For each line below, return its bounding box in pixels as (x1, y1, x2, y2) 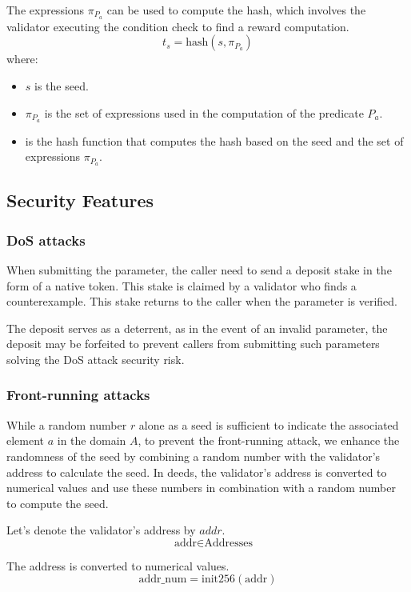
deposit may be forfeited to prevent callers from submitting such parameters (6, 335, 380, 352)
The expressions (6, 2, 85, 18)
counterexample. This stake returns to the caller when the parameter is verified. (6, 293, 397, 310)
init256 (202, 574, 236, 586)
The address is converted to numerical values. (6, 557, 229, 574)
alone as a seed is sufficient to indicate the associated (138, 416, 399, 433)
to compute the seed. (6, 494, 109, 511)
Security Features (6, 188, 154, 213)
